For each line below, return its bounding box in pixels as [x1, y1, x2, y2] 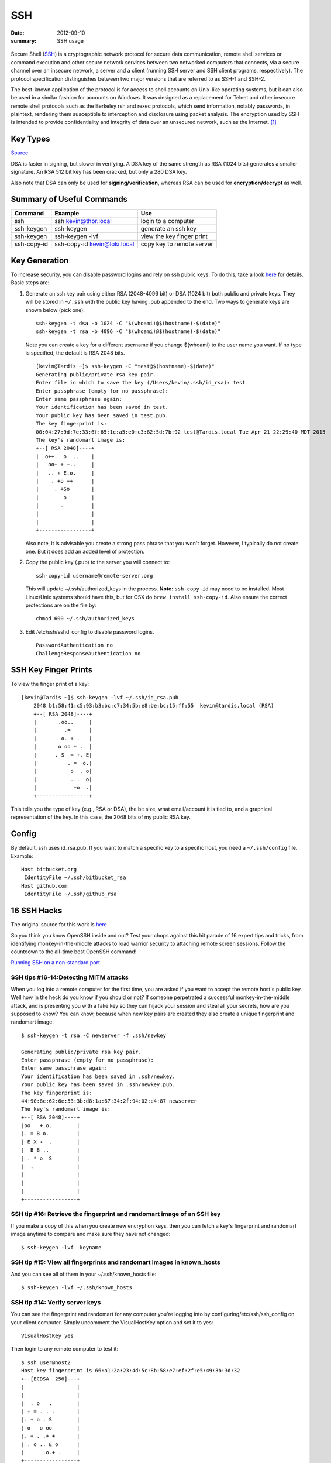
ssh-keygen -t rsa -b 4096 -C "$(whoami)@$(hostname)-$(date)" [36, 328, 221, 335]
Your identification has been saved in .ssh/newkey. [21, 1073, 175, 1080]
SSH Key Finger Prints [11, 665, 93, 675]
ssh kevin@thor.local [54, 217, 112, 225]
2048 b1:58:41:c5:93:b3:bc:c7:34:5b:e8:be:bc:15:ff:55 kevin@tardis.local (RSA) [33, 702, 274, 709]
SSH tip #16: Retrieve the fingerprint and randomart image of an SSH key [11, 1210, 221, 1218]
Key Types [11, 134, 50, 144]
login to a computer [140, 217, 195, 225]
